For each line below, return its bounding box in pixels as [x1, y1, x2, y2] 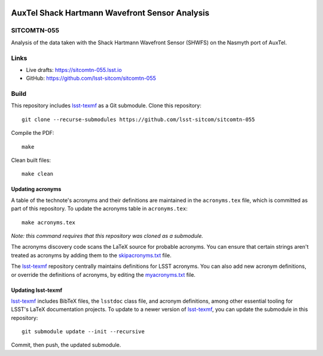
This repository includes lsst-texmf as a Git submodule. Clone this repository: [11, 102, 202, 109]
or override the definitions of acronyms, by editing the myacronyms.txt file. [11, 271, 196, 278]
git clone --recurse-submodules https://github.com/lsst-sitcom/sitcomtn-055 [22, 116, 255, 123]
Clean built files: [11, 156, 51, 164]
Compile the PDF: [11, 129, 54, 137]
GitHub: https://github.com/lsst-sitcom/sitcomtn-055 [26, 75, 157, 82]
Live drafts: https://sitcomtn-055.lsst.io [26, 66, 122, 73]
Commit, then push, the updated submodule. [11, 342, 121, 349]
